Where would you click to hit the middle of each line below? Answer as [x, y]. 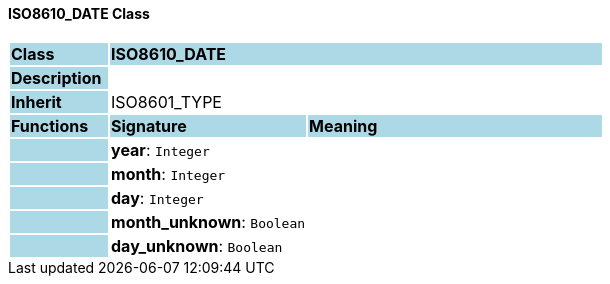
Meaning [343, 125]
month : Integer [168, 173]
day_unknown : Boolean [197, 245]
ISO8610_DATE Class [79, 13]
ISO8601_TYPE [166, 101]
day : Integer [157, 197]
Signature [149, 125]
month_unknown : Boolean [208, 221]
